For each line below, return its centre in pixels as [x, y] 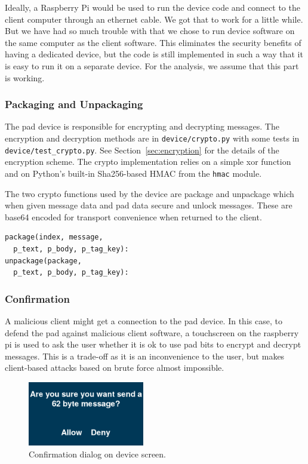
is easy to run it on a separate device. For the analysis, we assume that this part [152, 65]
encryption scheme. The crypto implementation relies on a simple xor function [148, 162]
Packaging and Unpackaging [74, 104]
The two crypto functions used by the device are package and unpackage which [150, 193]
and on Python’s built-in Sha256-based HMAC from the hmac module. [133, 173]
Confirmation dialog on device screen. [97, 454]
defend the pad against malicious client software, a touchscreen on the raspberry [152, 332]
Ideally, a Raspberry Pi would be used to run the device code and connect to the [153, 7]
